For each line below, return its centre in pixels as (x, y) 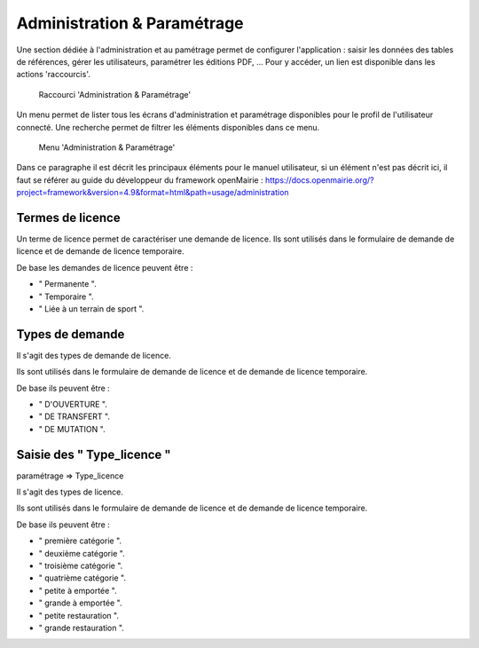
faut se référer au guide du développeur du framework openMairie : (140, 180)
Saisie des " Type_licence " (94, 454)
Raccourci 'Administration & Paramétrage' (114, 94)
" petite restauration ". (79, 615)
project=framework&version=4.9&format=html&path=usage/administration (153, 193)
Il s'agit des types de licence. (70, 492)
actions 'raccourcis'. (53, 75)
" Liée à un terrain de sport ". (91, 308)
